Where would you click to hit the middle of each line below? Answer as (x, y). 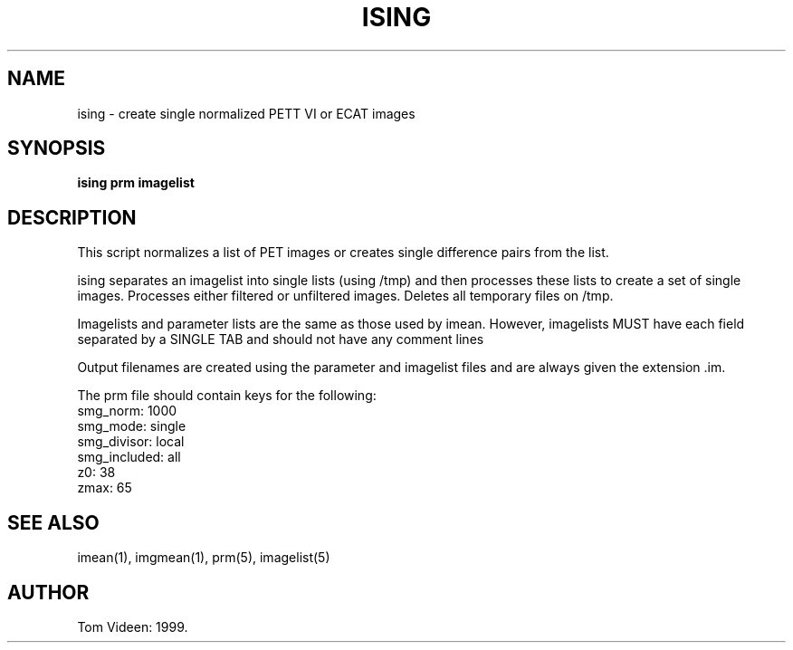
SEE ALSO (53, 522)
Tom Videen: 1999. (133, 626)
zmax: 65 (105, 488)
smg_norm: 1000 (127, 411)
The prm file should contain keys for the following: (227, 396)
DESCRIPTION (72, 217)
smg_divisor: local (131, 442)
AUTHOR (48, 592)
